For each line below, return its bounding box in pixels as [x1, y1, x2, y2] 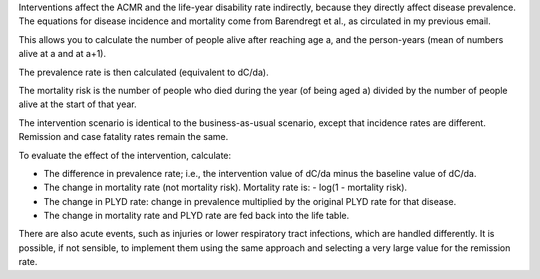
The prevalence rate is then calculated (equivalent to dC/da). [18, 66, 269, 78]
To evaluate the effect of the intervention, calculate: [18, 149, 232, 161]
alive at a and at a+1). [18, 48, 107, 60]
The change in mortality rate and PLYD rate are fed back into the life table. [43, 210, 350, 222]
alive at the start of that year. [18, 98, 137, 110]
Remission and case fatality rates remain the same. [18, 131, 229, 143]
